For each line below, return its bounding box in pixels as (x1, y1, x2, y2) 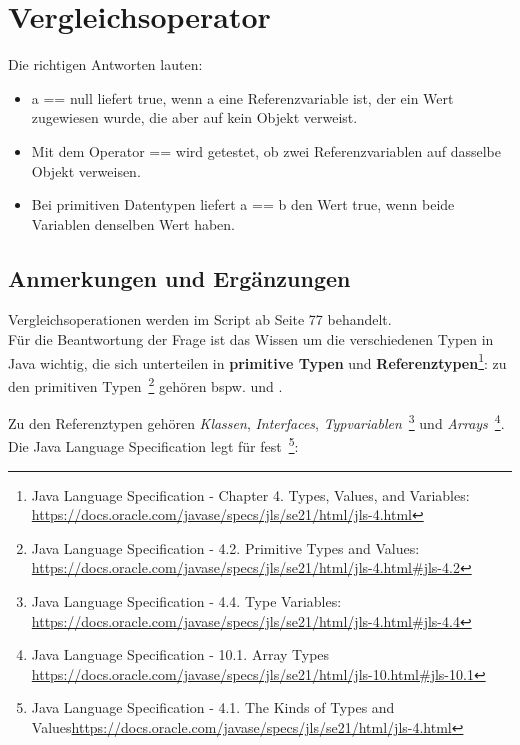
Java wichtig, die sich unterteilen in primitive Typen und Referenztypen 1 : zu (8, 349, 507, 373)
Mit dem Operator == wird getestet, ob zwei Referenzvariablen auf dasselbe (31, 140, 502, 161)
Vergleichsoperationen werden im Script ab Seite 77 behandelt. (8, 309, 392, 330)
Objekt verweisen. (31, 160, 141, 181)
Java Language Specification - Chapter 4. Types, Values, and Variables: (31, 484, 470, 505)
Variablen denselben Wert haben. (31, 213, 235, 234)
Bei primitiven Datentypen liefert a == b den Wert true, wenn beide (31, 194, 455, 215)
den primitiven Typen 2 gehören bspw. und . (8, 372, 283, 396)
